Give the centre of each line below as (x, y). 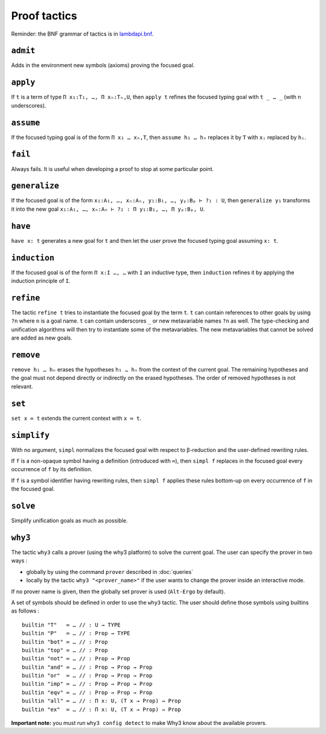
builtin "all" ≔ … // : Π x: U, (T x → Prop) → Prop (101, 701)
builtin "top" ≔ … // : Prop (65, 650)
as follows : (25, 611)
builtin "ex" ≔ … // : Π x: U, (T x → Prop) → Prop (101, 709)
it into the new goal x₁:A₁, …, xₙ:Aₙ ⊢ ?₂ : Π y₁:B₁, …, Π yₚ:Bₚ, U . (108, 209)
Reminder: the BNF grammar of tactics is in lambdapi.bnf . (82, 34)
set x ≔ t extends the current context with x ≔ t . (76, 418)
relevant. (22, 386)
